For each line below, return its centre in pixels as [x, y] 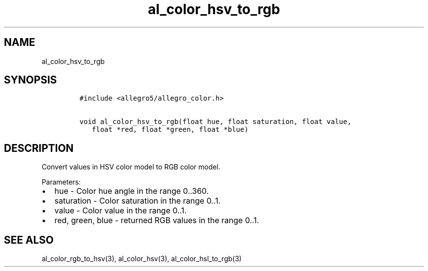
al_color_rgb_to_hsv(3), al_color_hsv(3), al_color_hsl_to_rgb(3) [142, 259]
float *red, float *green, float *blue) [170, 130]
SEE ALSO [29, 240]
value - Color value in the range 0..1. [120, 211]
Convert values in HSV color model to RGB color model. [131, 167]
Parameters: [61, 182]
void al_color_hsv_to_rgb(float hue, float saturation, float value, [215, 122]
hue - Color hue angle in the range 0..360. [132, 191]
